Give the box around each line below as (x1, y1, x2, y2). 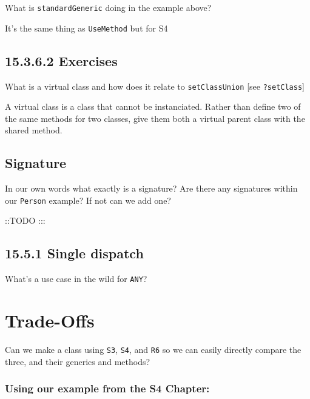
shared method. (5, 124, 62, 136)
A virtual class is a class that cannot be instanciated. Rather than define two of (5, 100, 301, 113)
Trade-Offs (5, 308, 95, 333)
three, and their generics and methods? (5, 355, 150, 367)
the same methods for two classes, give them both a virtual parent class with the (5, 112, 305, 124)
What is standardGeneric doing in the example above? (5, 1, 212, 13)
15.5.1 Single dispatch (5, 244, 144, 263)
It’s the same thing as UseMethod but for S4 (5, 21, 168, 34)
